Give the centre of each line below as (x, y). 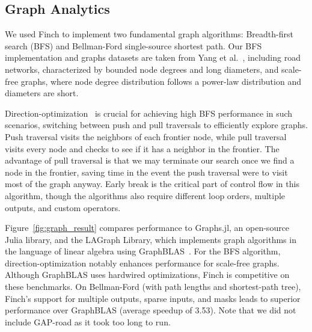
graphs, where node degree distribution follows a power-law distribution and (161, 81)
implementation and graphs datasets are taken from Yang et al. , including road (153, 57)
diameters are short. (42, 93)
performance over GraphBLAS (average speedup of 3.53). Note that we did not (151, 310)
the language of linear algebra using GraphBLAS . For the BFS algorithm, (143, 251)
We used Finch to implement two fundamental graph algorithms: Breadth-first (149, 34)
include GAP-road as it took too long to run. (88, 321)
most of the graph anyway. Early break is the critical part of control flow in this (152, 184)
